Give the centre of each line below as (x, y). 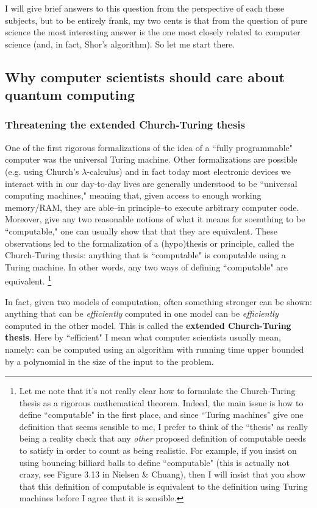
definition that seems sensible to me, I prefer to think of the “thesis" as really (164, 426)
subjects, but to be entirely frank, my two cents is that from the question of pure (156, 20)
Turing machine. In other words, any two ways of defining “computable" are (147, 266)
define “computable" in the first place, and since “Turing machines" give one (161, 415)
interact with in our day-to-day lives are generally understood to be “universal (151, 183)
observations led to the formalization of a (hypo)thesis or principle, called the (150, 243)
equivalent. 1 (28, 280)
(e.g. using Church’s (42, 171)
